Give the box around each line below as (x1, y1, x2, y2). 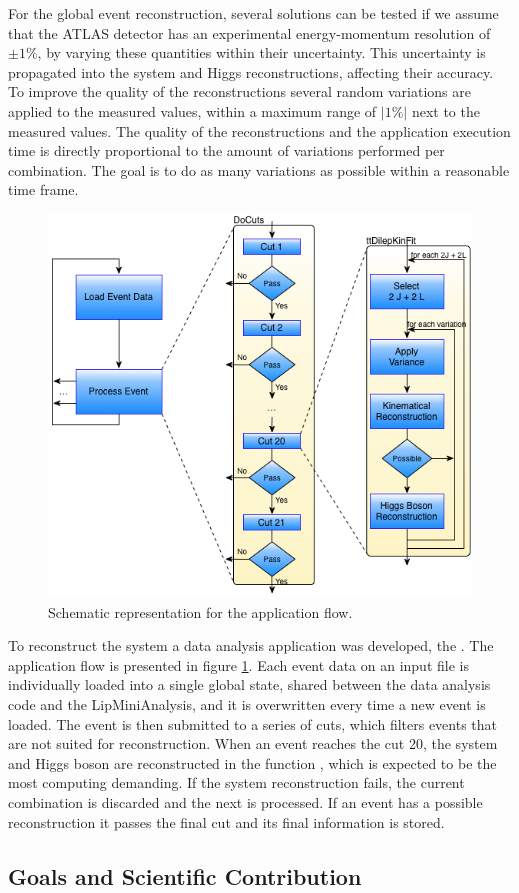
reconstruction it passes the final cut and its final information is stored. (8, 811, 445, 832)
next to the (411, 100, 480, 121)
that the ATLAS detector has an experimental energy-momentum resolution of (8, 22, 491, 43)
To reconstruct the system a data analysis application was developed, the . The (8, 635, 494, 656)
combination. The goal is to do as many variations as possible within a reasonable (8, 159, 510, 180)
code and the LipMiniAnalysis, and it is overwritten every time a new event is (8, 693, 486, 714)
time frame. (8, 179, 79, 200)
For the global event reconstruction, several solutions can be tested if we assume (8, 3, 499, 23)
